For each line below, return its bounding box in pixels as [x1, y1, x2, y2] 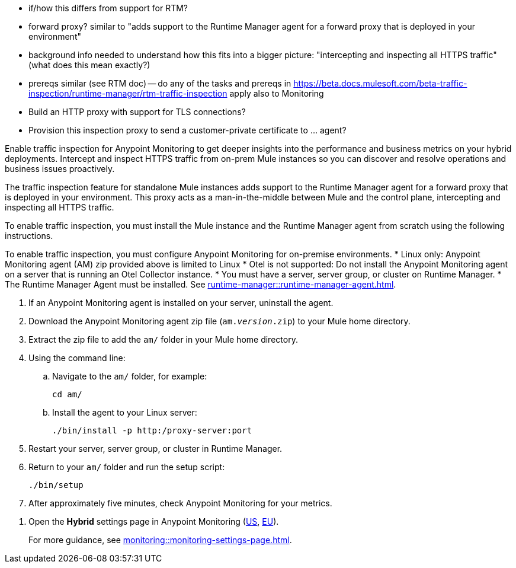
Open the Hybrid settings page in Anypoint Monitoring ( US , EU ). [28, 516, 279, 526]
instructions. [5, 231, 53, 241]
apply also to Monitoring [229, 88, 324, 98]
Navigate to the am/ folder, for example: [52, 371, 207, 381]
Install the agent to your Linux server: [52, 407, 197, 417]
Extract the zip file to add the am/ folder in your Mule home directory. [28, 334, 298, 344]
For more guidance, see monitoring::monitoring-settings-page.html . [28, 535, 292, 545]
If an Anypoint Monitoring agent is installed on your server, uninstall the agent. [28, 298, 334, 308]
